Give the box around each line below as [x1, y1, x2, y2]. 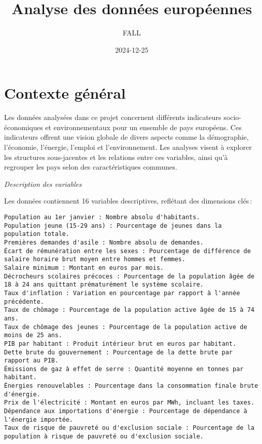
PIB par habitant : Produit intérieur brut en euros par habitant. [4, 340, 237, 347]
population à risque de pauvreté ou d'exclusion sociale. [4, 433, 204, 440]
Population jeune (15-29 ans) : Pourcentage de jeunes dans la [4, 222, 222, 229]
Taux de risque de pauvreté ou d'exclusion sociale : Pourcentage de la [4, 424, 254, 432]
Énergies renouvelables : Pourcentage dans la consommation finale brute [4, 382, 258, 390]
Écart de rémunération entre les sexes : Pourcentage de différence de [4, 247, 251, 255]
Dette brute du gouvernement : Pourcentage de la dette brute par [4, 348, 233, 356]
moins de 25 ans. [4, 332, 62, 339]
